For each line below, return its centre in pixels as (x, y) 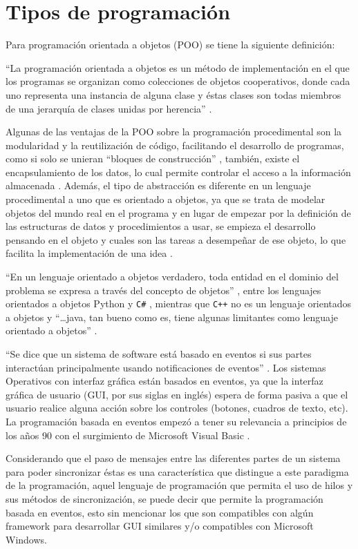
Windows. (26, 539)
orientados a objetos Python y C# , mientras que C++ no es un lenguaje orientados (179, 304)
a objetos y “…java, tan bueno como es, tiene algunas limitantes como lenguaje (172, 317)
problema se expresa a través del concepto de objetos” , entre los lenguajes (163, 290)
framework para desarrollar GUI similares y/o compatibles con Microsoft (160, 526)
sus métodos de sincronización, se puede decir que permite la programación (164, 499)
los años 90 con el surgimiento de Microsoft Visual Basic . (128, 435)
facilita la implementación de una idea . (89, 253)
